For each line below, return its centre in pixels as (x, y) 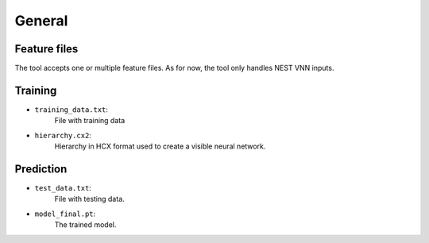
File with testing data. (89, 199)
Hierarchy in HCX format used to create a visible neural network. (160, 146)
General (41, 21)
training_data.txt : (71, 109)
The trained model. (85, 225)
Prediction (41, 169)
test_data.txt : (63, 188)
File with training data (90, 121)
